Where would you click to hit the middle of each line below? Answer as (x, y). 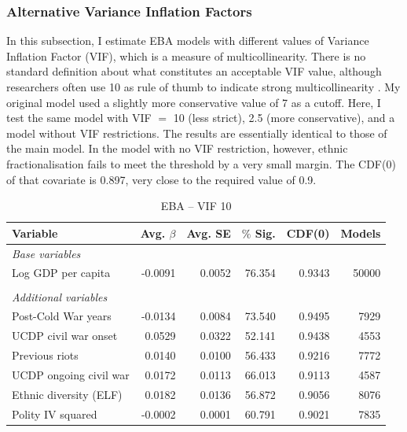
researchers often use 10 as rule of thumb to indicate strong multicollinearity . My (203, 87)
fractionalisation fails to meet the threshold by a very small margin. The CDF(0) (201, 163)
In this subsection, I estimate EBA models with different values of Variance (188, 41)
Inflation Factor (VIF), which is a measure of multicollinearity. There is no (186, 55)
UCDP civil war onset (65, 336)
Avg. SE (209, 233)
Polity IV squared (55, 414)
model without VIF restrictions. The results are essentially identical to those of (197, 133)
